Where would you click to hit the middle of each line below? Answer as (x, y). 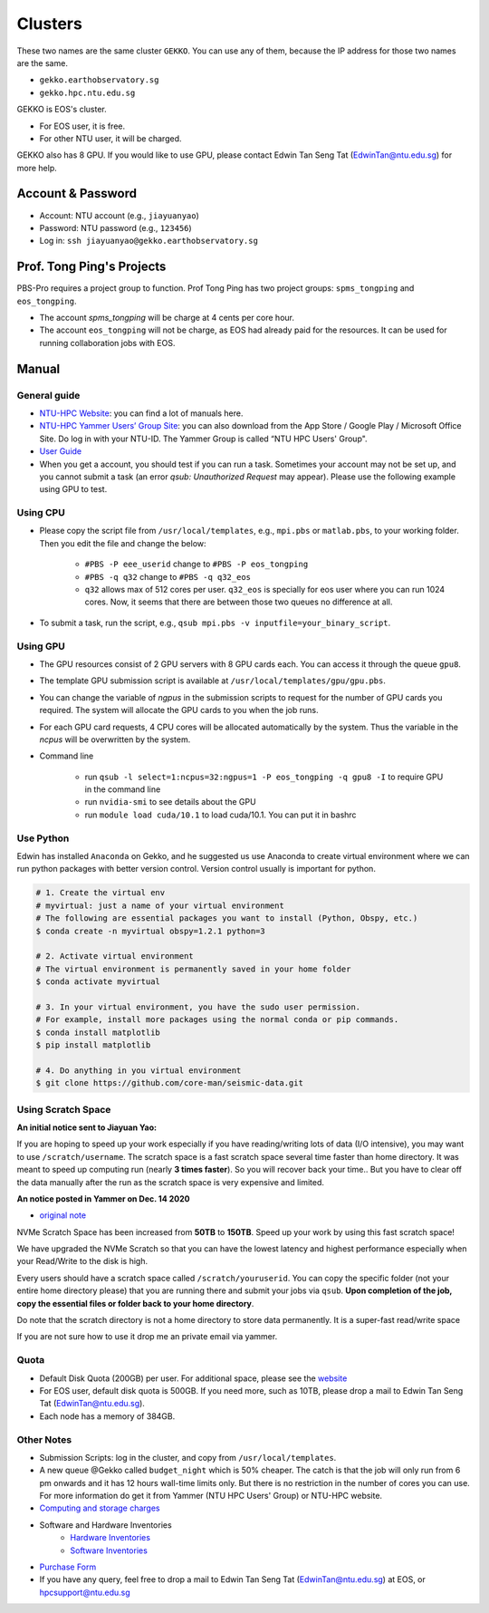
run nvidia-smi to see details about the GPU (171, 802)
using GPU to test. (73, 489)
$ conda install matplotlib (98, 1032)
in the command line (123, 789)
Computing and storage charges (100, 1508)
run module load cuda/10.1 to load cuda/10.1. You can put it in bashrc (221, 815)
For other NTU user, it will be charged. (110, 138)
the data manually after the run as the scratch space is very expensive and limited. (171, 1182)
